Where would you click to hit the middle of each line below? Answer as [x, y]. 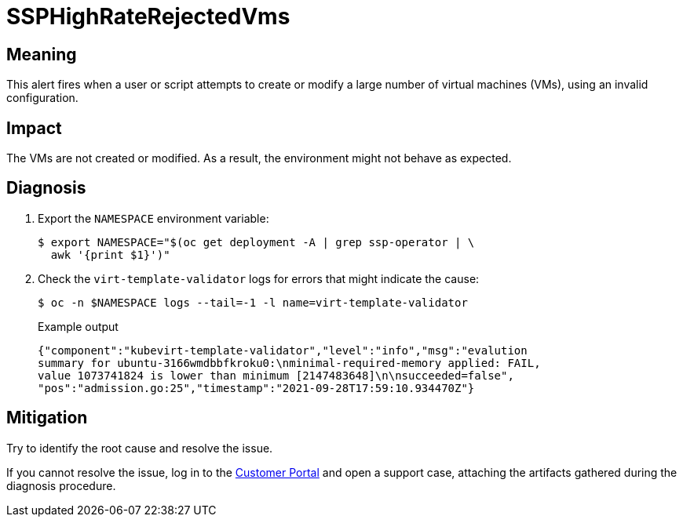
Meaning [42, 54]
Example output [78, 326]
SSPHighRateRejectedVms [148, 16]
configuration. [42, 98]
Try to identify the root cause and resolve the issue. [140, 448]
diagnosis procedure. [61, 485]
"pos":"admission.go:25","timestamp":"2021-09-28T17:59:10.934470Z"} [256, 388]
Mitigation [47, 418]
